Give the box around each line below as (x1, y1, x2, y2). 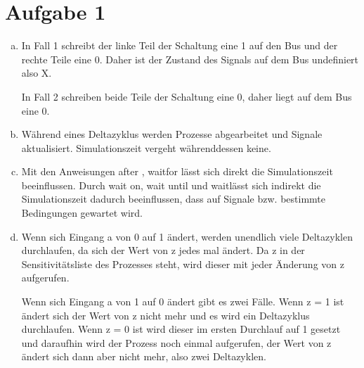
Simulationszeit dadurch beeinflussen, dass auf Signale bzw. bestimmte (21, 191, 325, 206)
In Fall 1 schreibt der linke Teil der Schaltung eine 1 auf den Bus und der (21, 38, 338, 53)
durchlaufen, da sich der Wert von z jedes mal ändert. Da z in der (21, 243, 305, 258)
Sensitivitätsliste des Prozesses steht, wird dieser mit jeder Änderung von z (21, 256, 344, 271)
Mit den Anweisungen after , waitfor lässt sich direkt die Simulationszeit (21, 164, 333, 179)
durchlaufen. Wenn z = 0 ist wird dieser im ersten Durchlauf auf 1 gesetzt (21, 322, 341, 336)
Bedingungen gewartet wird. (21, 205, 143, 220)
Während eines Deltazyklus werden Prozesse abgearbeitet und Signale (21, 127, 323, 141)
